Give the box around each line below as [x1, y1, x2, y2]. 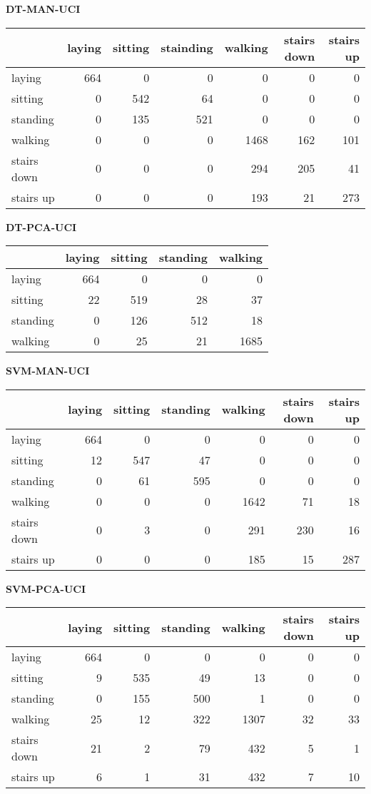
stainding [161, 39, 213, 56]
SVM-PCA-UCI [6, 581, 86, 596]
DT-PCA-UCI [6, 219, 77, 234]
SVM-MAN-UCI [6, 363, 90, 378]
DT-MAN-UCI [6, 1, 81, 16]
